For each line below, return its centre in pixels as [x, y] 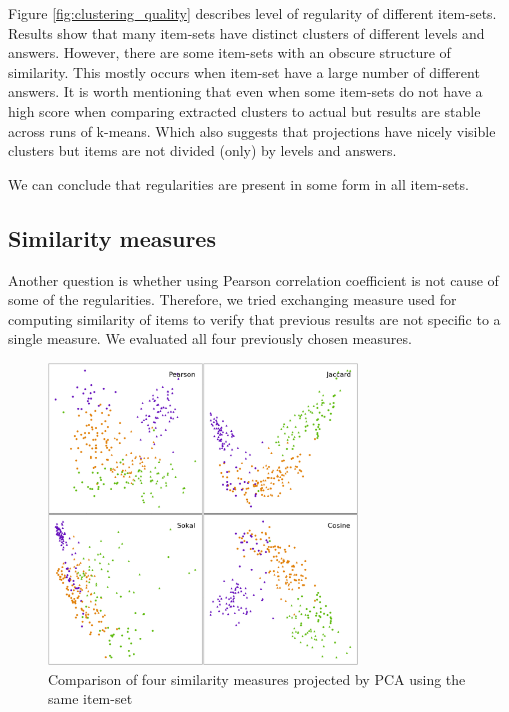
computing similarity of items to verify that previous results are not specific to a [254, 318]
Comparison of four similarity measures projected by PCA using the [257, 678]
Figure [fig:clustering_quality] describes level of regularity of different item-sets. [252, 13]
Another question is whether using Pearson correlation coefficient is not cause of [253, 279]
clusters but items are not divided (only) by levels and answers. [202, 150]
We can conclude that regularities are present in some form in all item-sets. [238, 183]
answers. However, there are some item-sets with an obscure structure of [229, 52]
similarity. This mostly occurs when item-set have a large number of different [244, 71]
